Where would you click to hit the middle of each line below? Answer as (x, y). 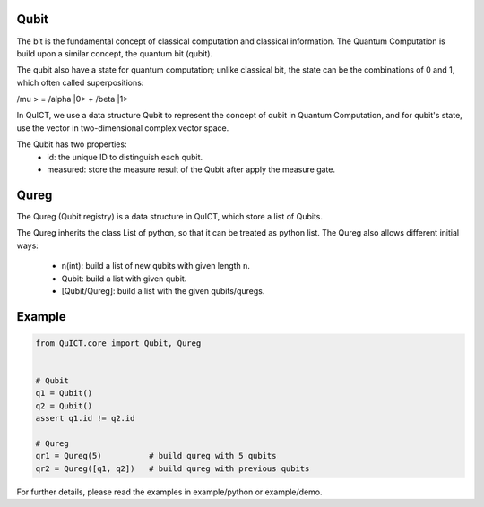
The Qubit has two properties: (72, 144)
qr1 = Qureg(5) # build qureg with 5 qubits (156, 456)
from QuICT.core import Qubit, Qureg (118, 343)
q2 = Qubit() (64, 406)
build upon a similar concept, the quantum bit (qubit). (115, 53)
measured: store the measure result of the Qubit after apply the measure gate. (191, 169)
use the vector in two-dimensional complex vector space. (123, 128)
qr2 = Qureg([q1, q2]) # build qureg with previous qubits (173, 468)
